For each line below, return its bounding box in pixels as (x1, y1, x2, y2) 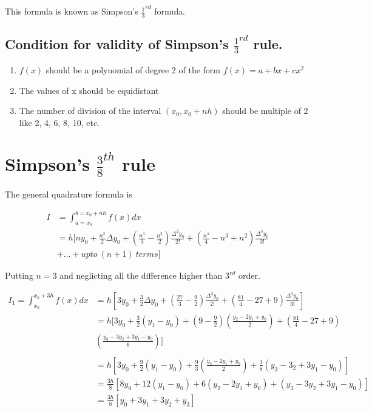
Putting (5, 269, 33, 282)
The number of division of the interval (19, 104, 161, 117)
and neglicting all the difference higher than (59, 269, 223, 282)
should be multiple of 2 (222, 104, 308, 117)
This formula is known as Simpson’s (5, 5, 138, 18)
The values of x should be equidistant (19, 84, 159, 96)
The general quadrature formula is (5, 187, 132, 200)
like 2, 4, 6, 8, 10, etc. (19, 116, 100, 128)
